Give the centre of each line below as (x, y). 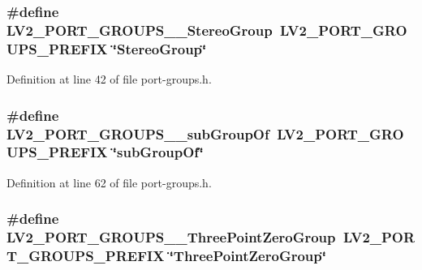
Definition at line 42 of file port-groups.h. (109, 79)
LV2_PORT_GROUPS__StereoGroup (140, 30)
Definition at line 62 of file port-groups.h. (109, 182)
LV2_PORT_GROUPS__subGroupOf (138, 133)
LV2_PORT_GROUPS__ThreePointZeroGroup (171, 237)
